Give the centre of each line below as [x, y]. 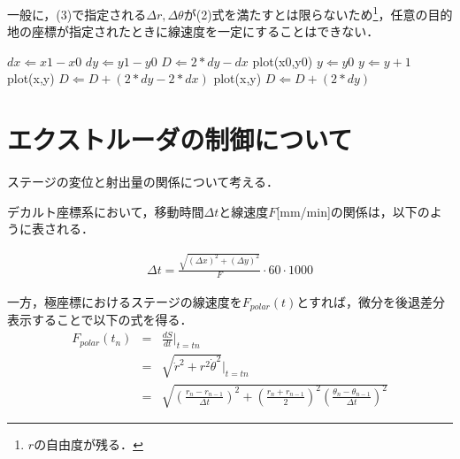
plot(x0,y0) [283, 61]
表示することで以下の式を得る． [100, 319]
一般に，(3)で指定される [77, 14]
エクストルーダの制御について [180, 139]
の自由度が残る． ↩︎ [88, 444]
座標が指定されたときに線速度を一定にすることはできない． [205, 31]
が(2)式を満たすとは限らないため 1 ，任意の [306, 13]
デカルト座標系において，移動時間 [106, 211]
